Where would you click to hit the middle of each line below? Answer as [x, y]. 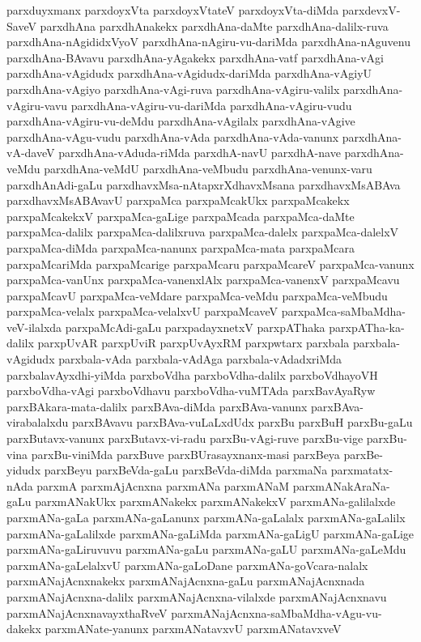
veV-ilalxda [34, 327]
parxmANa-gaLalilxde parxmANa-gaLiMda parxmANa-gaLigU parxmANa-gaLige [210, 533]
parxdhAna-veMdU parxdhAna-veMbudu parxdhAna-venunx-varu [208, 168]
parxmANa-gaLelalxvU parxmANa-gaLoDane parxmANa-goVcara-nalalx [187, 565]
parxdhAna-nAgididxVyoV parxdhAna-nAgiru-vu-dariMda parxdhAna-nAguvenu [208, 42]
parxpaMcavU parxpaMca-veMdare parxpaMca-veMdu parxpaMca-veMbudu [197, 295]
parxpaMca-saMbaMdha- [344, 311]
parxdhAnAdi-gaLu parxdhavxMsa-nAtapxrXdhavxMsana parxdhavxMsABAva [204, 184]
